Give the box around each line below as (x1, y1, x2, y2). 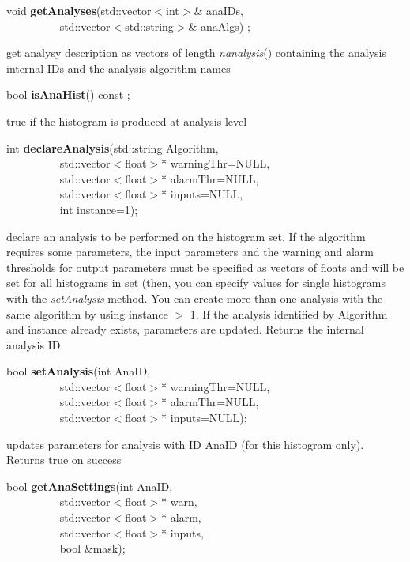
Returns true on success (6, 451, 122, 468)
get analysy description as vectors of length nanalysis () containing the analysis (6, 44, 387, 61)
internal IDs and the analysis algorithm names (6, 59, 231, 76)
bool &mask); (59, 540, 126, 556)
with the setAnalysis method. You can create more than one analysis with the (6, 289, 383, 306)
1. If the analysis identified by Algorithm (190, 305, 388, 322)
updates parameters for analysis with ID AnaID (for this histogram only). (6, 436, 364, 452)
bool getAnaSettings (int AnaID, (6, 477, 173, 494)
